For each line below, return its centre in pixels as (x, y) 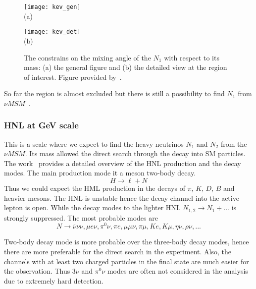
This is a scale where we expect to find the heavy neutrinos (94, 144)
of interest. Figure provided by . (73, 77)
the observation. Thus (37, 271)
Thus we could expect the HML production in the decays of (95, 188)
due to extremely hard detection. (54, 280)
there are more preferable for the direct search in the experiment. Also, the (118, 251)
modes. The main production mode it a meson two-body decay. (100, 173)
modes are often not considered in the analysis (178, 271)
